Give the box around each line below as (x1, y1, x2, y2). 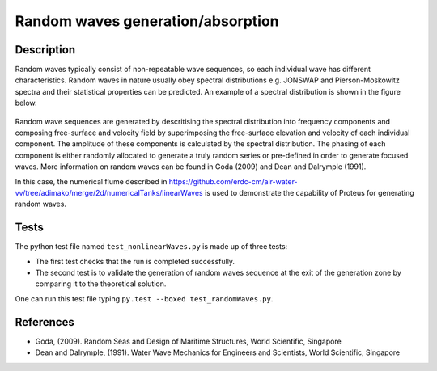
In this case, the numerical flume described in (15, 176, 168, 186)
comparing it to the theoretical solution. (35, 279, 167, 289)
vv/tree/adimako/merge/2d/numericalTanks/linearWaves (15, 188, 203, 197)
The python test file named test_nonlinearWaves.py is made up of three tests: (15, 242, 288, 251)
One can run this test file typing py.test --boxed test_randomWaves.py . (15, 293, 274, 303)
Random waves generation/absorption (15, 12, 279, 30)
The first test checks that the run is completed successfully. (35, 256, 235, 266)
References (15, 315, 74, 329)
